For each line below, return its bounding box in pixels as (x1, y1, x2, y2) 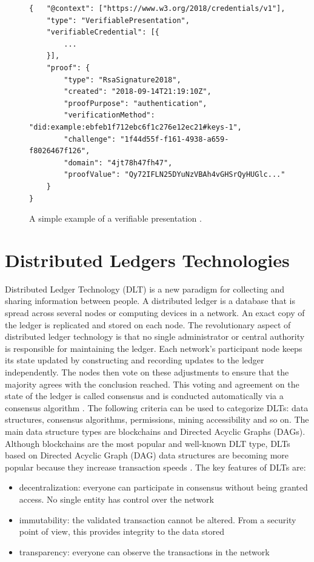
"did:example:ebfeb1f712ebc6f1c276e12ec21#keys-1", (29, 122, 242, 131)
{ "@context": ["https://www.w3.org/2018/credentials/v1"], (29, 4, 286, 13)
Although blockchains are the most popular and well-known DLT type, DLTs (5, 437, 290, 449)
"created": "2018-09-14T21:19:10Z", (64, 87, 212, 96)
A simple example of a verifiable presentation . (29, 212, 202, 225)
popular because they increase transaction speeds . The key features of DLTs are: (5, 460, 306, 473)
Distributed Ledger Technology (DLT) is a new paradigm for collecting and (5, 282, 285, 295)
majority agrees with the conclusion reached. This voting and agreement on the (5, 377, 299, 390)
